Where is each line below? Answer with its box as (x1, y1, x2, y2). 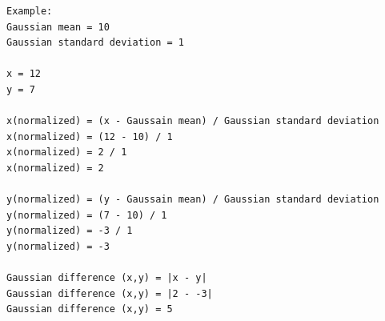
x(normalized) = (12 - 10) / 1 (6, 130, 173, 142)
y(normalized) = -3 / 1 (6, 225, 133, 237)
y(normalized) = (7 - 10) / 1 (6, 209, 167, 221)
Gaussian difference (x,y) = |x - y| (6, 272, 207, 284)
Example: (6, 6, 53, 17)
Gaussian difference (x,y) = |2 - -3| (6, 287, 213, 299)
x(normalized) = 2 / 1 (6, 146, 127, 158)
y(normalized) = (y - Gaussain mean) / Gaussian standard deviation (6, 194, 379, 206)
